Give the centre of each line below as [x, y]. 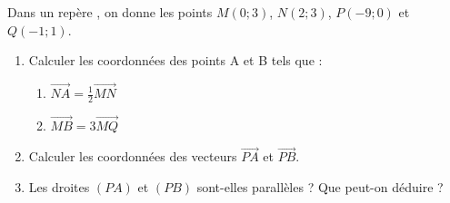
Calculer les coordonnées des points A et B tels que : [175, 60]
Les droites [59, 186]
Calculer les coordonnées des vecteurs [133, 156]
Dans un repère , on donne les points [110, 12]
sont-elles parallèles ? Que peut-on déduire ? [320, 186]
